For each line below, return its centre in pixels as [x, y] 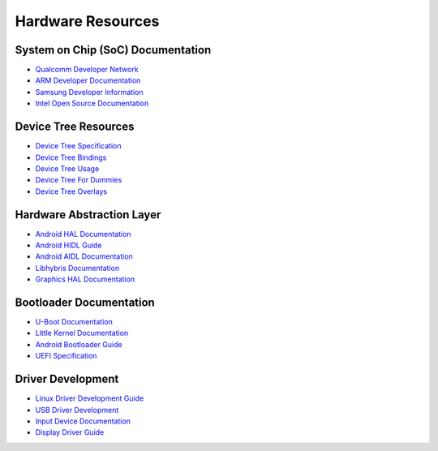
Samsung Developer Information [89, 92]
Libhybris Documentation [77, 268]
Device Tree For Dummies [79, 180]
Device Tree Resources [75, 127]
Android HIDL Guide [69, 245]
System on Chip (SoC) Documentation [113, 50]
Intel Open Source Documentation [92, 103]
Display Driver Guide [70, 432]
